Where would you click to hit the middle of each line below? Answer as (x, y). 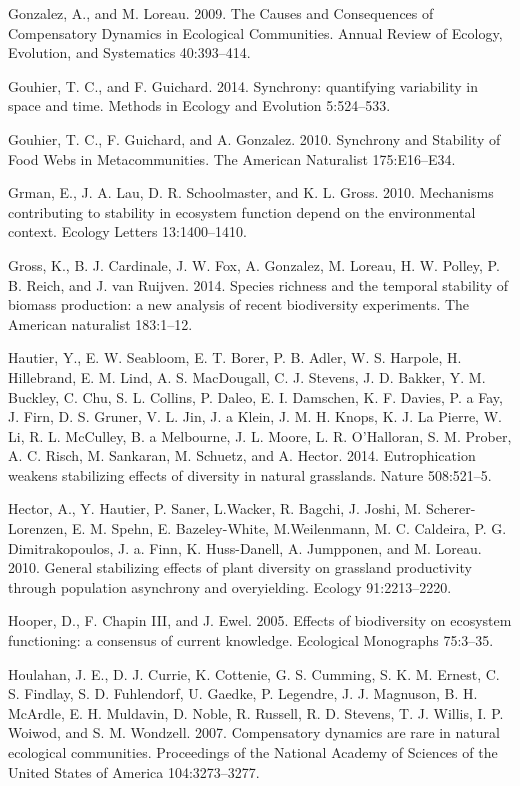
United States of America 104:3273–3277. (134, 771)
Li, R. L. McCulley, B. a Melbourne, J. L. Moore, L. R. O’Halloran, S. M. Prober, (260, 435)
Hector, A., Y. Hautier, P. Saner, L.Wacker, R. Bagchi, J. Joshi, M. (215, 508)
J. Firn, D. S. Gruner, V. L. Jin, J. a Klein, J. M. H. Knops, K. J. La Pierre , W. (255, 416)
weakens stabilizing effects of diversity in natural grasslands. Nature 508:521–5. (250, 474)
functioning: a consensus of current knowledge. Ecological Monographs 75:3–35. (251, 640)
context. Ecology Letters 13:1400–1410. (127, 231)
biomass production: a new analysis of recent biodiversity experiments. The (239, 304)
